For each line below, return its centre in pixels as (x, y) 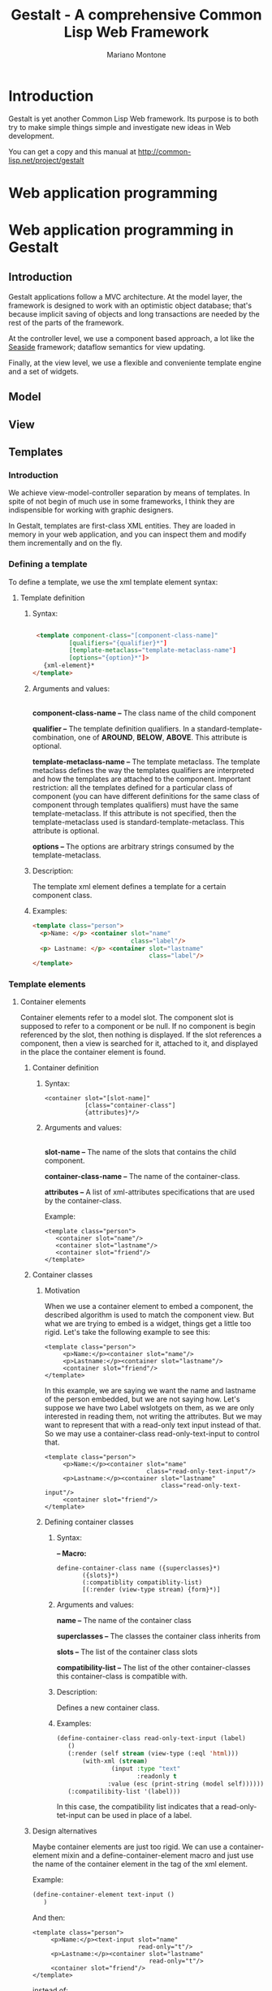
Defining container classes (89, 1522)
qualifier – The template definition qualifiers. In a (114, 728)
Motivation (62, 1291)
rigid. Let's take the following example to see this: (127, 1332)
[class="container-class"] (130, 1106)
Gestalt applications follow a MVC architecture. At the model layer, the (125, 296)
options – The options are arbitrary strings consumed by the (133, 846)
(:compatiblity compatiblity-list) (142, 1583)
